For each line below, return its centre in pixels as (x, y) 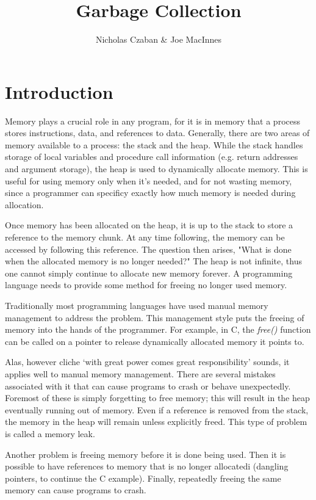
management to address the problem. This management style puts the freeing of (155, 317)
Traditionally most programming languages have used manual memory (137, 305)
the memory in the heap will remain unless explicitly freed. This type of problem (156, 422)
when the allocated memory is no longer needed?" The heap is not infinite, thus (153, 261)
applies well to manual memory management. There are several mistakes (140, 373)
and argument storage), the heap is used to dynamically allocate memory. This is (156, 169)
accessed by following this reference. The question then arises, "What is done (148, 249)
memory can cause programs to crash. (76, 490)
